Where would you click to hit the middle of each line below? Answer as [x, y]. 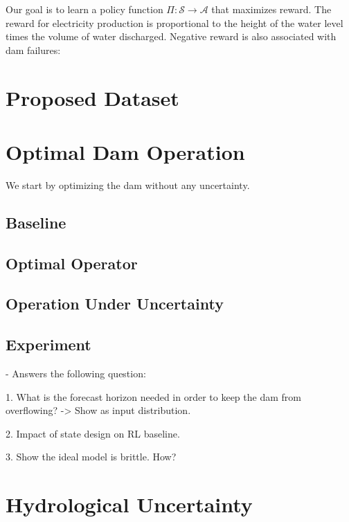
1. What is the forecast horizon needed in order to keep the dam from [153, 396]
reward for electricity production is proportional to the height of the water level [174, 22]
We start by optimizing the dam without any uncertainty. [128, 184]
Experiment [48, 344]
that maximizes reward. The [271, 9]
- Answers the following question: [76, 373]
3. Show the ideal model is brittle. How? [91, 457]
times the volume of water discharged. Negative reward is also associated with [171, 36]
